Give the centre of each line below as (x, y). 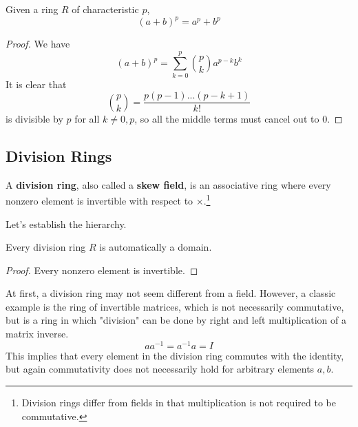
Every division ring (46, 247)
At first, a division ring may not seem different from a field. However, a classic (171, 293)
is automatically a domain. (156, 247)
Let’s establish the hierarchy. (66, 223)
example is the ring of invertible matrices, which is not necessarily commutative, (175, 306)
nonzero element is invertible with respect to (99, 200)
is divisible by (34, 118)
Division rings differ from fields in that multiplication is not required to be (179, 402)
